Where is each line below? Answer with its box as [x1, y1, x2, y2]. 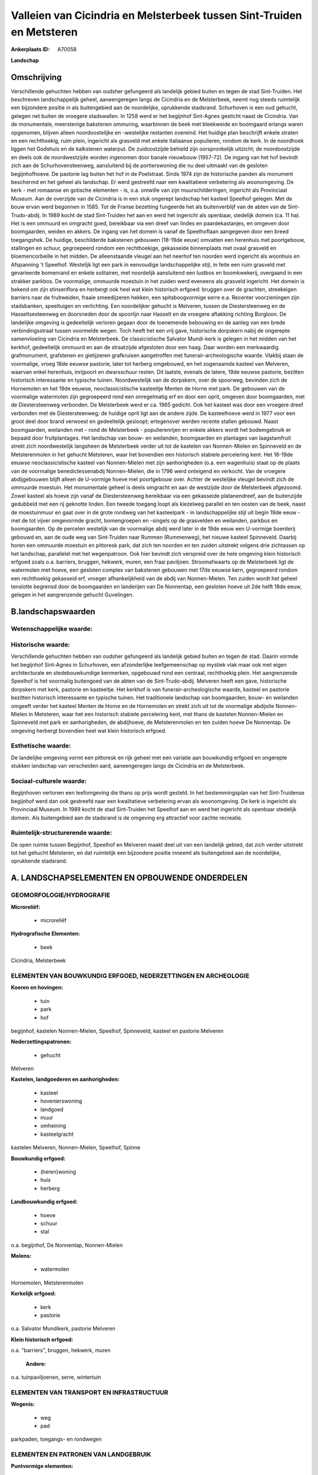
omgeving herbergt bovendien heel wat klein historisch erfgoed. [11, 727, 167, 734]
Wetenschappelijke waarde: [11, 625, 93, 633]
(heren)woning [40, 1168, 77, 1175]
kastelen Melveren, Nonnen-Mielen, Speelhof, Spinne [11, 1144, 141, 1151]
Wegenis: [11, 1401, 35, 1408]
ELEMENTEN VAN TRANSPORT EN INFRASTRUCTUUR [11, 1388, 168, 1397]
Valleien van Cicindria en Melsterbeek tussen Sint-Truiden [11, 9, 303, 22]
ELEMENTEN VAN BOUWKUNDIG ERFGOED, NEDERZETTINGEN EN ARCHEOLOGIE [11, 971, 250, 979]
